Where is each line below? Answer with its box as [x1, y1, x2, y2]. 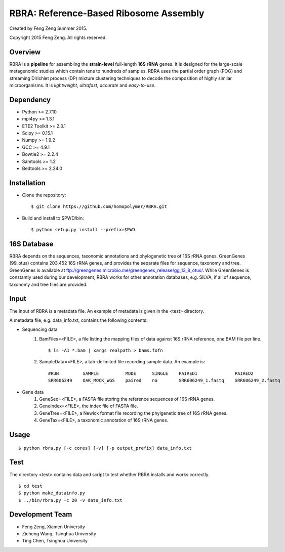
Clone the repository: [22, 192, 66, 198]
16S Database [9, 239, 54, 248]
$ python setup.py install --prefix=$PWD [31, 227, 135, 233]
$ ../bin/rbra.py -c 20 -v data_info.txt [18, 497, 123, 503]
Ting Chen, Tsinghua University [22, 538, 88, 544]
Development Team [9, 510, 72, 519]
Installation [9, 179, 46, 187]
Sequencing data [22, 326, 58, 332]
